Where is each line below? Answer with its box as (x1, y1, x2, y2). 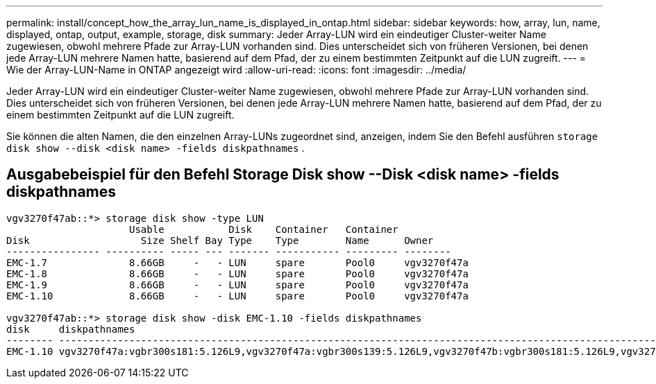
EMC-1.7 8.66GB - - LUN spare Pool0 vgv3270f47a (6, 256, 469, 268)
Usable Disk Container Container (129, 223, 398, 235)
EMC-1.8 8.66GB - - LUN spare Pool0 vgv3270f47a (6, 268, 469, 279)
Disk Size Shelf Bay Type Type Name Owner (6, 234, 434, 246)
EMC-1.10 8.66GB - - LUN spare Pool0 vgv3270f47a (6, 290, 469, 302)
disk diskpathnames (6, 323, 135, 335)
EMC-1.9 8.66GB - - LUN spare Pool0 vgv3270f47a (6, 279, 469, 290)
